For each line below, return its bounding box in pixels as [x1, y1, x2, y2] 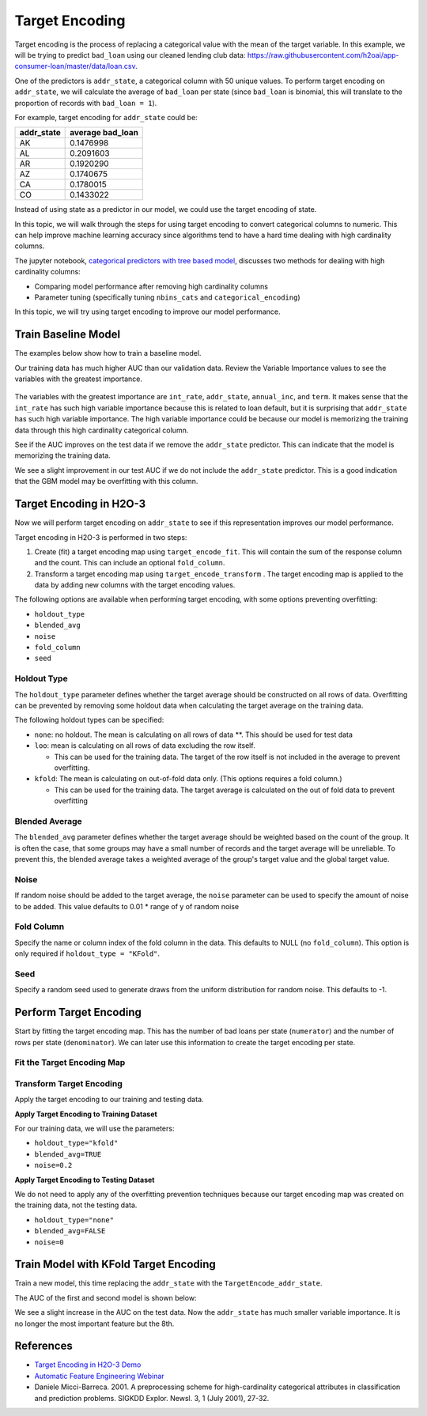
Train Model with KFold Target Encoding [14, 1258, 217, 1271]
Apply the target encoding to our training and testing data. [14, 1095, 205, 1104]
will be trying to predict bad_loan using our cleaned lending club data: [14, 50, 246, 59]
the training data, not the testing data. [14, 1200, 138, 1210]
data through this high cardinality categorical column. [14, 425, 189, 435]
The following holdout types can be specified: [14, 716, 164, 725]
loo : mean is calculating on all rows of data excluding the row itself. [34, 741, 256, 750]
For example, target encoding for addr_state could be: [14, 112, 198, 122]
